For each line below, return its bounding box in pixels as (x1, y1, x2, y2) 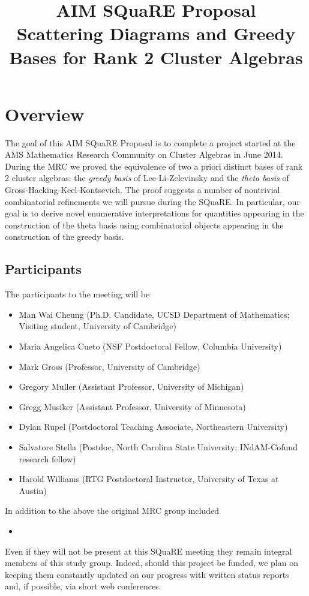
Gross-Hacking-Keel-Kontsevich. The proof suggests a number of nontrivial (5, 183, 280, 196)
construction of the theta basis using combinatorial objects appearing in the (5, 218, 284, 231)
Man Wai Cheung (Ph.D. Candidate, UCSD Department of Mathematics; (19, 308, 290, 320)
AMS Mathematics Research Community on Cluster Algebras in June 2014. (5, 148, 283, 161)
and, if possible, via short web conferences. (5, 580, 161, 592)
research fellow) (19, 452, 76, 465)
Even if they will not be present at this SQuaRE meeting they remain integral (5, 544, 292, 557)
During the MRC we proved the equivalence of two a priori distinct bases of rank (5, 159, 303, 172)
